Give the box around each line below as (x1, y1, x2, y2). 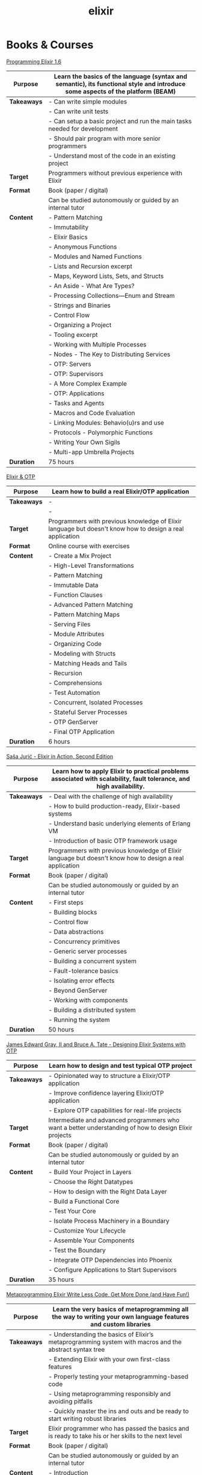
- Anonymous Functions (47, 242, 117, 251)
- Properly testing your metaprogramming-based (47, 1372, 188, 1381)
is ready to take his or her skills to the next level (47, 1432, 182, 1440)
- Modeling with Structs (47, 649, 116, 657)
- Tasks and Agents (47, 399, 105, 407)
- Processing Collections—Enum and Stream (47, 291, 176, 300)
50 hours (47, 1025, 74, 1033)
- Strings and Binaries (47, 301, 111, 309)
